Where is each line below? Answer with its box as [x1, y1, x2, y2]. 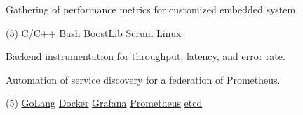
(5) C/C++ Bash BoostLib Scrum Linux [6, 25, 182, 40]
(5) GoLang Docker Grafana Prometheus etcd [6, 95, 203, 110]
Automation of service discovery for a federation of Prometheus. [6, 72, 281, 86]
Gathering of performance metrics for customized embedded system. [6, 2, 299, 16]
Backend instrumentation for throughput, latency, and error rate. [6, 49, 285, 63]
